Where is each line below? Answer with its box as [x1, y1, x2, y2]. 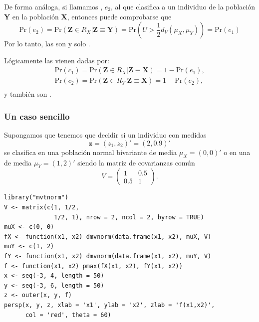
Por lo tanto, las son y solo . [4, 38, 90, 49]
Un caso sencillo [4, 110, 70, 122]
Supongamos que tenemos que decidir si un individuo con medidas [4, 130, 207, 140]
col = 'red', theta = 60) [25, 311, 111, 319]
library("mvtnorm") [4, 194, 68, 201]
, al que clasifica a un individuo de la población [111, 1, 256, 11]
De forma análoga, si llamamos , [4, 1, 103, 11]
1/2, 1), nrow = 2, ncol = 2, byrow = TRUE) [54, 213, 204, 221]
